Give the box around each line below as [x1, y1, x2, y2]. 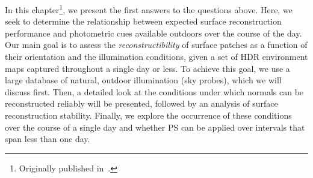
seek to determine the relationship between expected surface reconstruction [5, 15, 282, 28]
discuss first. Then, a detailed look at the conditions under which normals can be [5, 85, 304, 98]
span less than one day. [5, 132, 90, 145]
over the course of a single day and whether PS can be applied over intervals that [5, 120, 305, 133]
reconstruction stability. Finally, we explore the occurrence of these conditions [5, 109, 292, 121]
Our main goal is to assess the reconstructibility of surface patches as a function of [5, 38, 308, 51]
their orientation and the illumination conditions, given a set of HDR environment [5, 50, 308, 63]
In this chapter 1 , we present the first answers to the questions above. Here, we [5, 2, 293, 16]
